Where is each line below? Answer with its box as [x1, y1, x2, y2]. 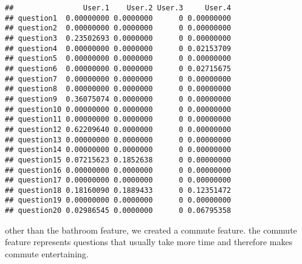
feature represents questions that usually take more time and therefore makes [5, 235, 293, 248]
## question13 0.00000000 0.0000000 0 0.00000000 [5, 135, 232, 144]
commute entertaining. [5, 247, 89, 260]
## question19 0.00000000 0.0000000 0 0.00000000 [5, 196, 232, 205]
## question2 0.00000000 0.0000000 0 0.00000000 [5, 24, 232, 33]
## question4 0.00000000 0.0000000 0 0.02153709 [5, 44, 232, 53]
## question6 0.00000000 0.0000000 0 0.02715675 [5, 64, 232, 73]
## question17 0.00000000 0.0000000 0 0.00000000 [5, 176, 232, 185]
